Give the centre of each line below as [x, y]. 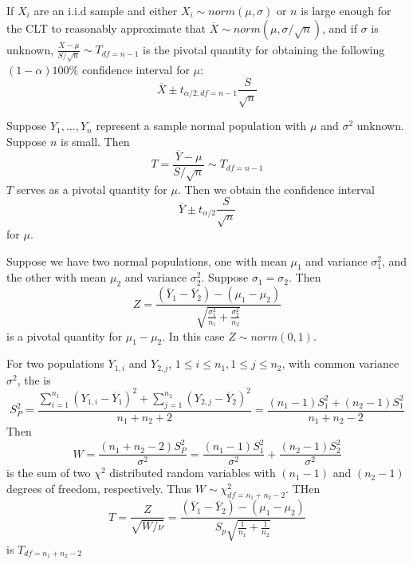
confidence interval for [136, 69]
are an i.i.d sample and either [106, 10]
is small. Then [95, 141]
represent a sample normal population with [201, 126]
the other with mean [57, 277]
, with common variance [340, 363]
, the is [34, 379]
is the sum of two [49, 473]
